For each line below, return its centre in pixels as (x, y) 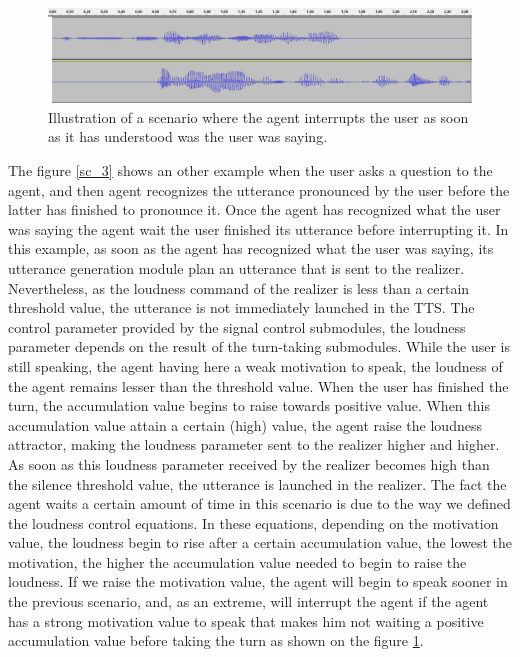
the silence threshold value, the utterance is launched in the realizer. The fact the (257, 483)
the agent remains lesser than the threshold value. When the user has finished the (258, 385)
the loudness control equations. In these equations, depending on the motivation (253, 522)
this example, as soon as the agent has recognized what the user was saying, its (251, 248)
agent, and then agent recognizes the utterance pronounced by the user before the (259, 189)
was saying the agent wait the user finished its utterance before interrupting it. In (258, 228)
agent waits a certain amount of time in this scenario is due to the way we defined (259, 503)
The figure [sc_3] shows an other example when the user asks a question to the (250, 170)
